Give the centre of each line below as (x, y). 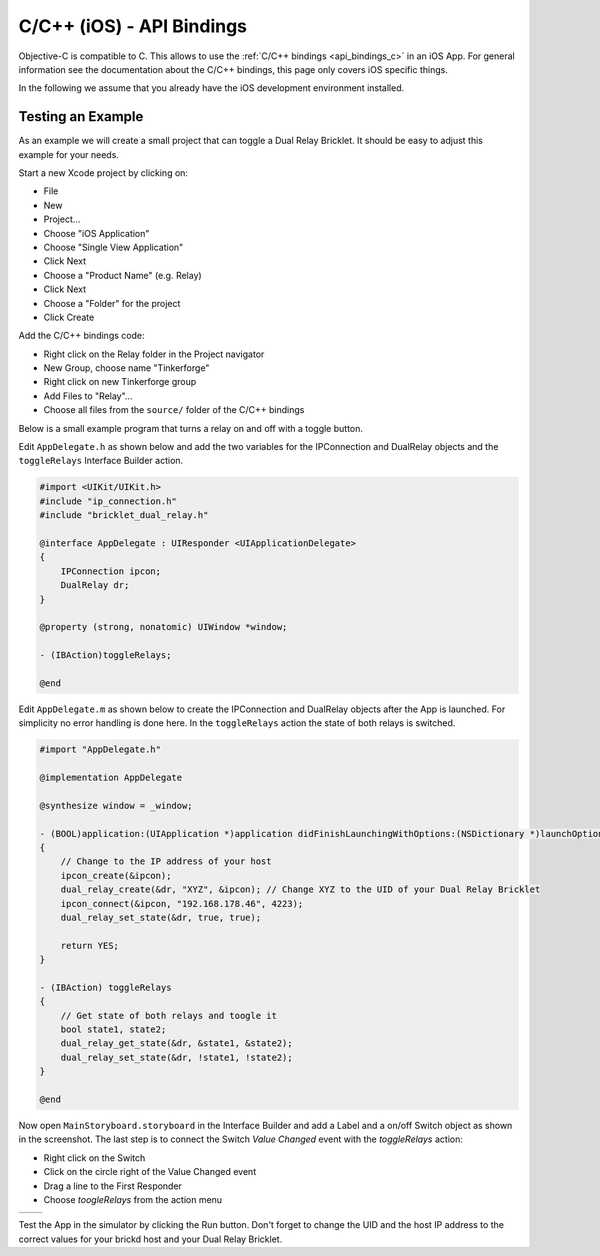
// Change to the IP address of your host (166, 861)
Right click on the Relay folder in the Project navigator (154, 354)
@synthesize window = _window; (116, 805)
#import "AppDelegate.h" (100, 749)
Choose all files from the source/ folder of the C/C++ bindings (174, 410)
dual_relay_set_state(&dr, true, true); (161, 917)
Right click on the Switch (94, 1157)
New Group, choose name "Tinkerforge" (126, 368)
